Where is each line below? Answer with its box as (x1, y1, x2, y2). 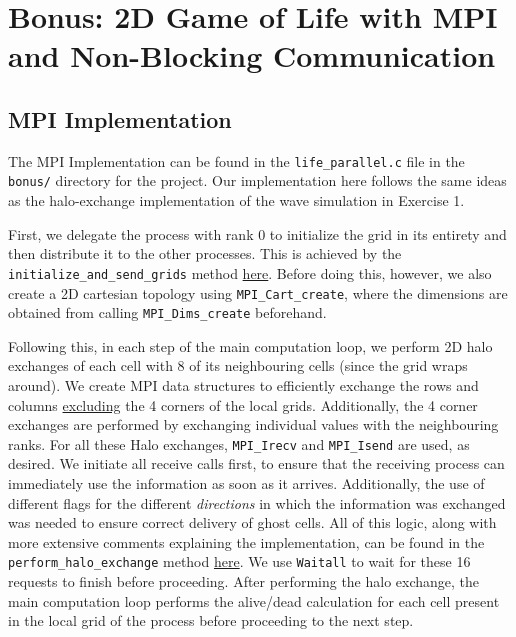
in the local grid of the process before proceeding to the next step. (8, 610, 414, 631)
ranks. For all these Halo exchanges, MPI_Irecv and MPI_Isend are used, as (8, 433, 470, 454)
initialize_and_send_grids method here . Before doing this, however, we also (8, 262, 492, 283)
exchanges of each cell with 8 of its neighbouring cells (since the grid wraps (8, 355, 468, 376)
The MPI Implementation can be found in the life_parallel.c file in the (8, 150, 465, 171)
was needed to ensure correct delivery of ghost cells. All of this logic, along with (8, 512, 497, 533)
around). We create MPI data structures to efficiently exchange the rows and (8, 375, 479, 396)
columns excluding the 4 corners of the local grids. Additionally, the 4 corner (8, 394, 478, 415)
